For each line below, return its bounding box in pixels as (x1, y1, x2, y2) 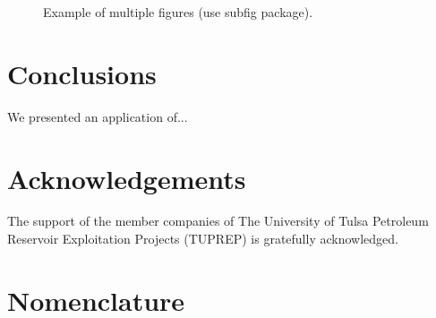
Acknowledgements (7, 159, 246, 196)
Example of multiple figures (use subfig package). (43, 3, 313, 21)
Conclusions (7, 55, 157, 91)
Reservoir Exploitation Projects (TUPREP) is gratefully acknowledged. (7, 229, 398, 248)
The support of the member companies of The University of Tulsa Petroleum (7, 211, 429, 230)
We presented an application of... (7, 107, 188, 125)
